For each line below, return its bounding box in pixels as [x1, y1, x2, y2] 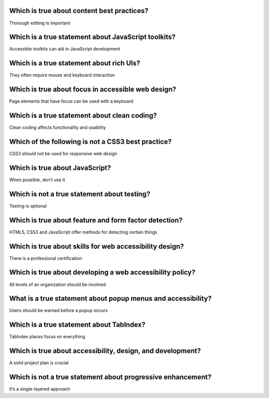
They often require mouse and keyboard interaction [9, 72, 115, 78]
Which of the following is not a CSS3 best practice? [9, 137, 172, 146]
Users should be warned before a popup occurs [9, 307, 108, 314]
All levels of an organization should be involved [9, 281, 106, 287]
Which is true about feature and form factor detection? [9, 216, 183, 224]
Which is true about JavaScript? [9, 164, 112, 172]
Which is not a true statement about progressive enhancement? [9, 373, 212, 382]
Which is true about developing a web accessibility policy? [9, 268, 196, 277]
